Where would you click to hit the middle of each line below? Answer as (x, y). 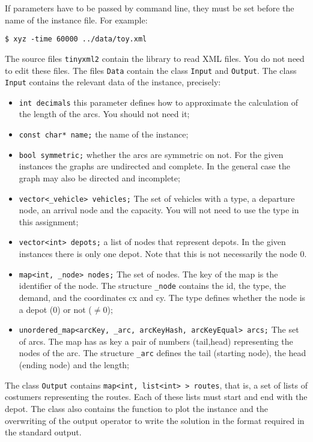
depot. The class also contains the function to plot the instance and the (136, 408)
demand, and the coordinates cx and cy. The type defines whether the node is (162, 297)
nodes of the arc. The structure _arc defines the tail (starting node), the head (163, 353)
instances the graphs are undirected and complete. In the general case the (154, 166)
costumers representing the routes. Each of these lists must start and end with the (156, 397)
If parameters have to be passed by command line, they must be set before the (150, 8)
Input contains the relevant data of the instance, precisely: (113, 82)
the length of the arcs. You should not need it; (104, 114)
